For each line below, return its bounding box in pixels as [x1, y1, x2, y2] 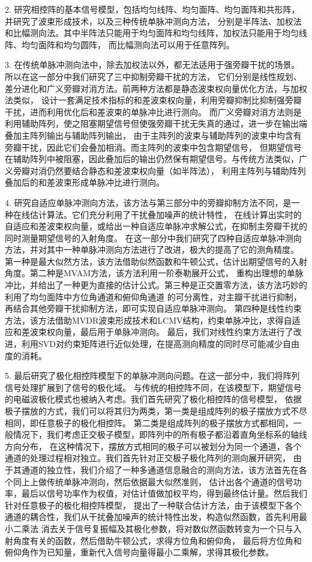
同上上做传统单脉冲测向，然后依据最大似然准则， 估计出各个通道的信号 [13, 475, 293, 488]
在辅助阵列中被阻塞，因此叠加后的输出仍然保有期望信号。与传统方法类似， [5, 153, 299, 165]
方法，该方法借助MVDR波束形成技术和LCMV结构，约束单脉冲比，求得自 [5, 313, 292, 326]
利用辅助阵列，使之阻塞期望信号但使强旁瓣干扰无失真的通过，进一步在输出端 [5, 117, 307, 130]
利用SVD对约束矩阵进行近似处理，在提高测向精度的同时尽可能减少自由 [21, 337, 299, 350]
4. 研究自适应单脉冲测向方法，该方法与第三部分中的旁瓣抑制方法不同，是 [5, 196, 292, 208]
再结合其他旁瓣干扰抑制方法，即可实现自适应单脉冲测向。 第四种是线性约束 [5, 302, 302, 315]
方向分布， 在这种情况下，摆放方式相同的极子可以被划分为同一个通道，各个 [5, 440, 302, 452]
